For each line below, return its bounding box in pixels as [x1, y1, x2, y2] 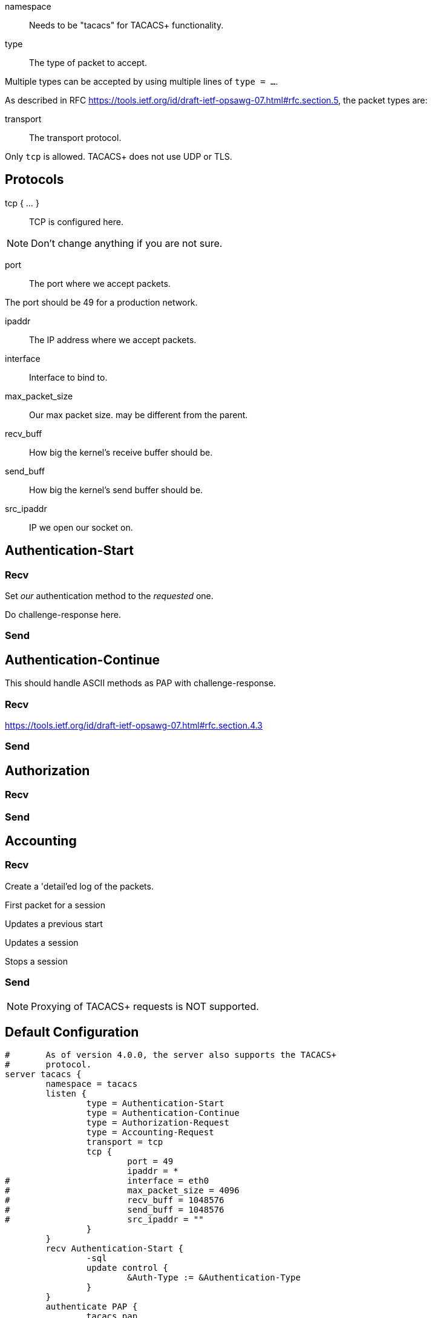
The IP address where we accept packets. [29, 334, 197, 345]
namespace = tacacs [45, 1079, 138, 1089]
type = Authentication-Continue [86, 1108, 240, 1118]
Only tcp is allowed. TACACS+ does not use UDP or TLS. [5, 151, 232, 162]
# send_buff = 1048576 [5, 1205, 224, 1215]
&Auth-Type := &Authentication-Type [127, 1273, 301, 1283]
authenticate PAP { [45, 1302, 138, 1312]
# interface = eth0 [5, 1176, 209, 1186]
